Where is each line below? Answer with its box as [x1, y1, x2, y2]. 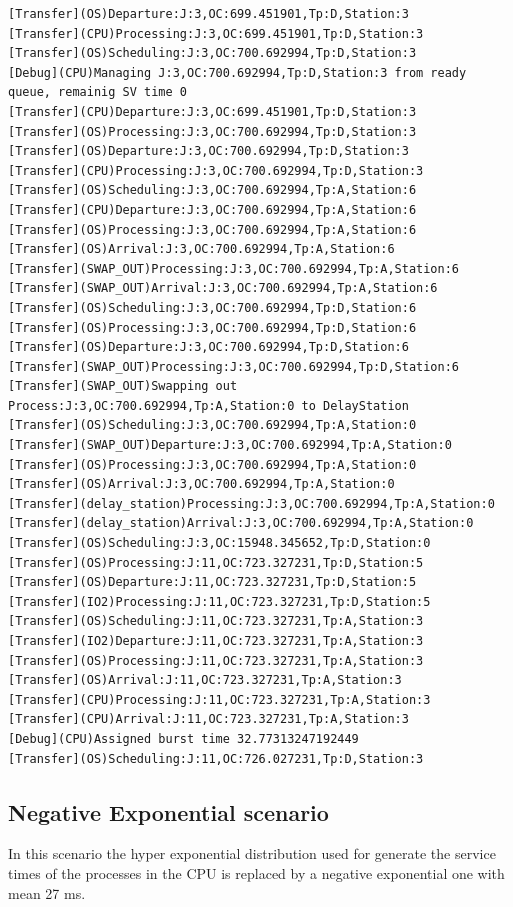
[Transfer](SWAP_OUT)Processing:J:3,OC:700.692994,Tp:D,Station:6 [8, 359, 460, 374]
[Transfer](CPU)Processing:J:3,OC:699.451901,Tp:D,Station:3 [8, 26, 424, 41]
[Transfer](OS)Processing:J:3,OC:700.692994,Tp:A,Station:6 [8, 222, 417, 237]
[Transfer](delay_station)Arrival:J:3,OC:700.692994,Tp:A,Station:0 [8, 516, 474, 531]
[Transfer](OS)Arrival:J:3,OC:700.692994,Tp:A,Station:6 [8, 242, 395, 257]
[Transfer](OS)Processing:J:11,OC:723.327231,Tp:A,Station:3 [8, 653, 424, 668]
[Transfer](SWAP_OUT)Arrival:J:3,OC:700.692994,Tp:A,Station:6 [8, 281, 438, 296]
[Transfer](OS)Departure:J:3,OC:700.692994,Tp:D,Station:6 [8, 340, 409, 355]
